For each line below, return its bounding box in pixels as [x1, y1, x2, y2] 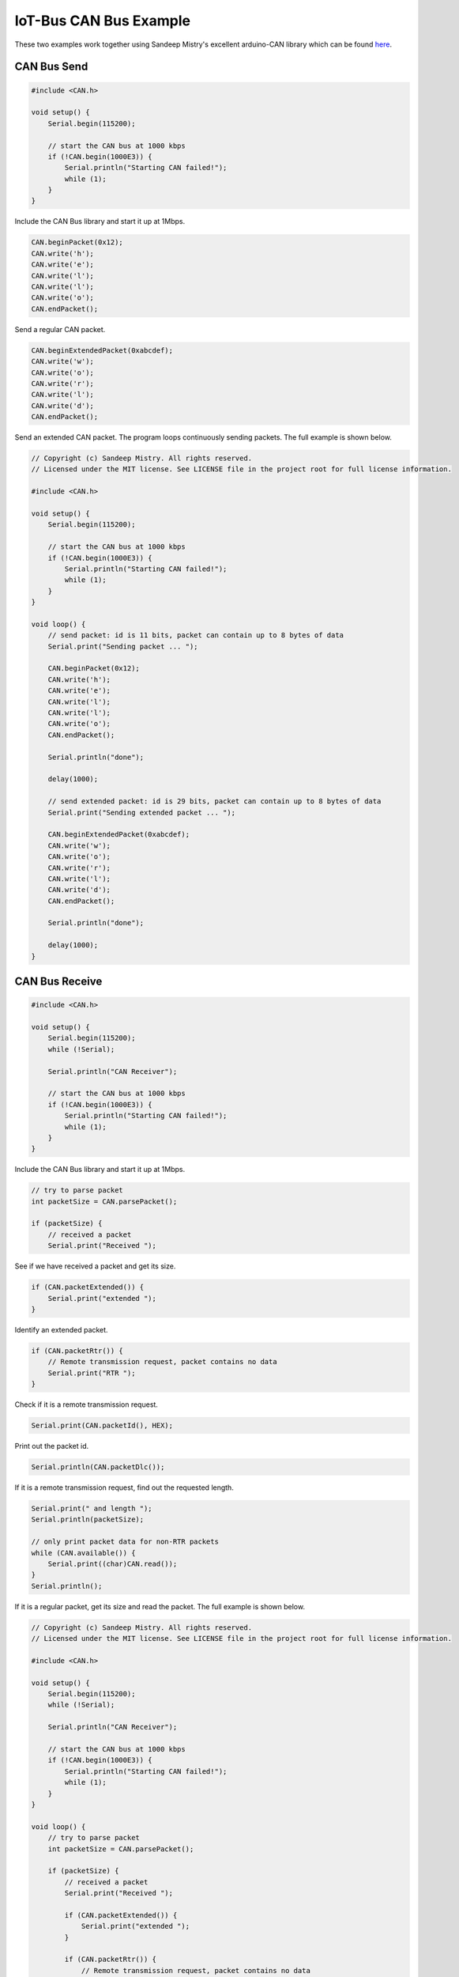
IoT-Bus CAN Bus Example [14, 12, 191, 29]
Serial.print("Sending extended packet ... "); [47, 807, 236, 817]
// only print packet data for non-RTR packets [31, 1537, 219, 1546]
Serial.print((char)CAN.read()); [47, 1559, 178, 1568]
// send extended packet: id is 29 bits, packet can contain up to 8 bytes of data [47, 797, 382, 806]
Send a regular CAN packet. [14, 324, 106, 334]
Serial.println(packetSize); [31, 1515, 145, 1524]
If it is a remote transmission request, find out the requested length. [14, 1483, 235, 1492]
